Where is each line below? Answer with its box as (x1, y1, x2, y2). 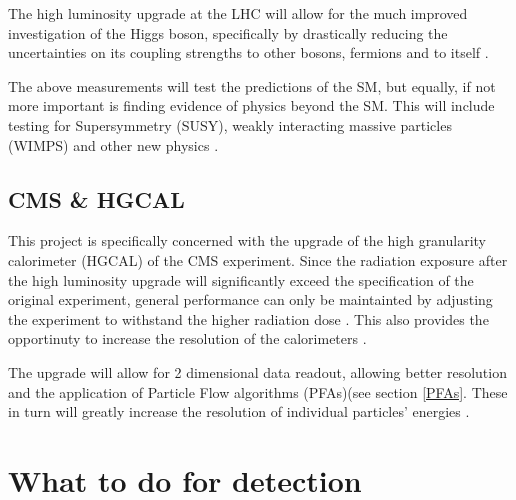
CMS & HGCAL (8, 183, 185, 214)
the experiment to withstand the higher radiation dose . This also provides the (8, 308, 489, 329)
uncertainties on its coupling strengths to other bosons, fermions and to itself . (8, 42, 489, 63)
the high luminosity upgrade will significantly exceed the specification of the (8, 269, 474, 290)
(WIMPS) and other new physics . (8, 134, 219, 155)
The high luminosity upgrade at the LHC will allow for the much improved (8, 3, 468, 23)
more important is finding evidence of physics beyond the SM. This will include (8, 95, 495, 116)
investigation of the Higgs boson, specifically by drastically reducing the (8, 22, 448, 43)
